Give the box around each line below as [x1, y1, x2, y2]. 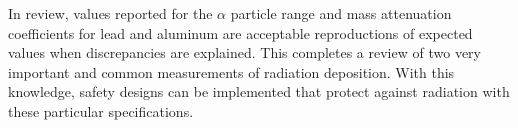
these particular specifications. [8, 100, 194, 121]
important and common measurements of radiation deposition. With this [8, 61, 455, 82]
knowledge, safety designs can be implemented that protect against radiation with [8, 81, 510, 102]
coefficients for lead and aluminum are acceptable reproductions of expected [8, 22, 473, 43]
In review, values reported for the [8, 3, 213, 23]
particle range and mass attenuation [230, 3, 452, 23]
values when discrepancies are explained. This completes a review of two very [8, 42, 481, 63]
